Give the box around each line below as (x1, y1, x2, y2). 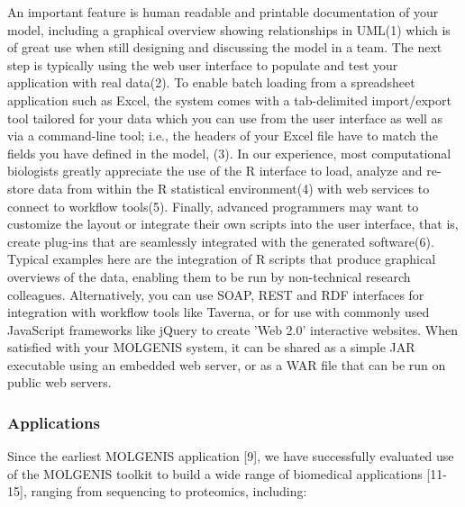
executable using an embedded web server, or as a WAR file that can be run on (7, 355, 446, 374)
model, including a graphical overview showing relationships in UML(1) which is (7, 20, 451, 39)
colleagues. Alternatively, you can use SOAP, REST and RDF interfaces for (7, 285, 424, 303)
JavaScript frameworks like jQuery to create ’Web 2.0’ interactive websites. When (7, 320, 458, 339)
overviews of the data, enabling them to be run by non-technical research (7, 267, 411, 285)
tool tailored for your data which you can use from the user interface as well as (7, 108, 443, 127)
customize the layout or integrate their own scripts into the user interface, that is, (7, 214, 459, 233)
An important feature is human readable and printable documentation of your (7, 3, 439, 21)
